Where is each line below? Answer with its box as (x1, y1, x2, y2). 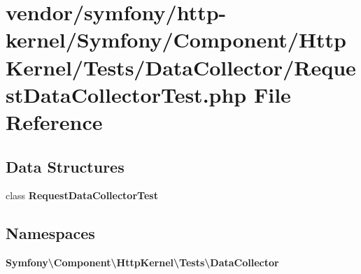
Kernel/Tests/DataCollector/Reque (6, 52, 356, 81)
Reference (6, 107, 103, 136)
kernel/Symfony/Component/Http (6, 25, 347, 54)
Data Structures (6, 155, 125, 177)
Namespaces (6, 222, 95, 244)
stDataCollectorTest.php (6, 80, 247, 108)
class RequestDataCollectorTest (6, 188, 158, 203)
